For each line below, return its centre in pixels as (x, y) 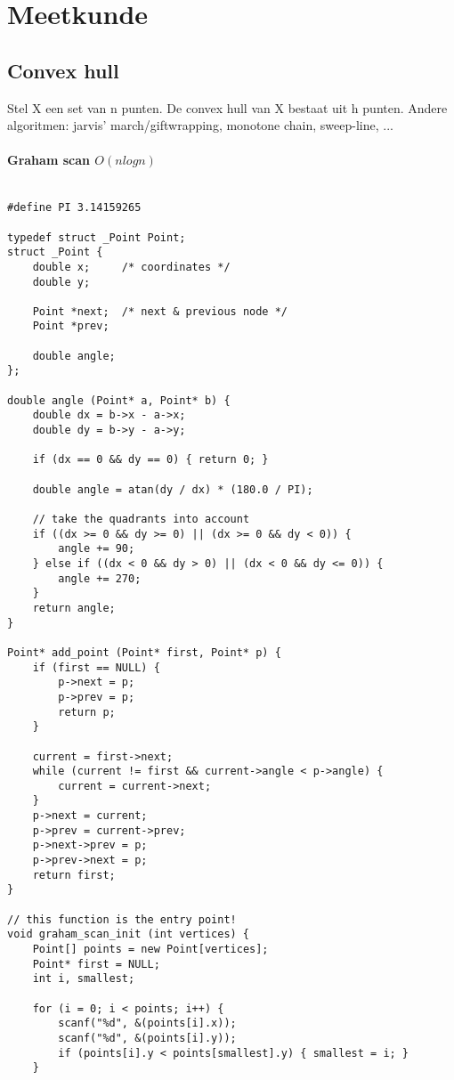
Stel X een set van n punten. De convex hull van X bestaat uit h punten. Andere (227, 107)
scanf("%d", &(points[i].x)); (147, 1023)
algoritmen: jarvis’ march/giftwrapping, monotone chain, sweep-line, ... (200, 125)
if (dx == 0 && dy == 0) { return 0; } (150, 460)
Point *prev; (71, 326)
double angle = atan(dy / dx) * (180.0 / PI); (173, 489)
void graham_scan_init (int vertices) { (129, 934)
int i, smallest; (84, 979)
